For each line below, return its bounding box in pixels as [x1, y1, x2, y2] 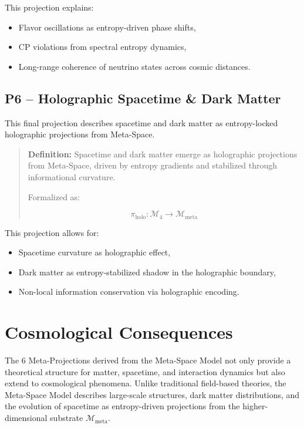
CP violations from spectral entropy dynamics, [18, 41, 187, 53]
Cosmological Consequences [5, 320, 233, 344]
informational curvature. [28, 170, 116, 183]
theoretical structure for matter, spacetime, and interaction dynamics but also [5, 365, 285, 378]
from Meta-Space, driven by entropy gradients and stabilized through [28, 159, 278, 171]
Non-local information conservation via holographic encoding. [18, 285, 239, 298]
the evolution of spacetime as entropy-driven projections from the [5, 400, 240, 412]
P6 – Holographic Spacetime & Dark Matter [5, 89, 281, 107]
